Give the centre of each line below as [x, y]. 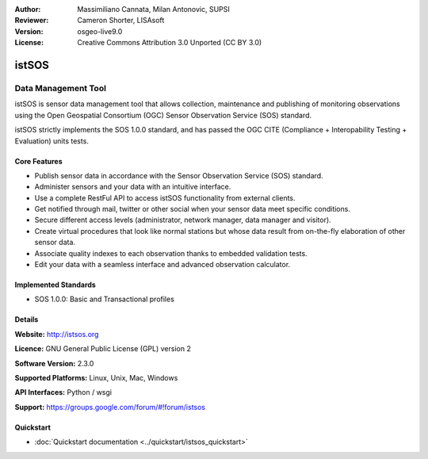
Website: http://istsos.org [57, 334]
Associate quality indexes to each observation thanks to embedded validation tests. [171, 253]
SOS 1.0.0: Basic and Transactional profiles [104, 299]
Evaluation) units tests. [52, 141]
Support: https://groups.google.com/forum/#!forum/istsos [110, 407]
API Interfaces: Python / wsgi [63, 392]
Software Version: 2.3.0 [54, 363]
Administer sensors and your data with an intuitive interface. [133, 187]
